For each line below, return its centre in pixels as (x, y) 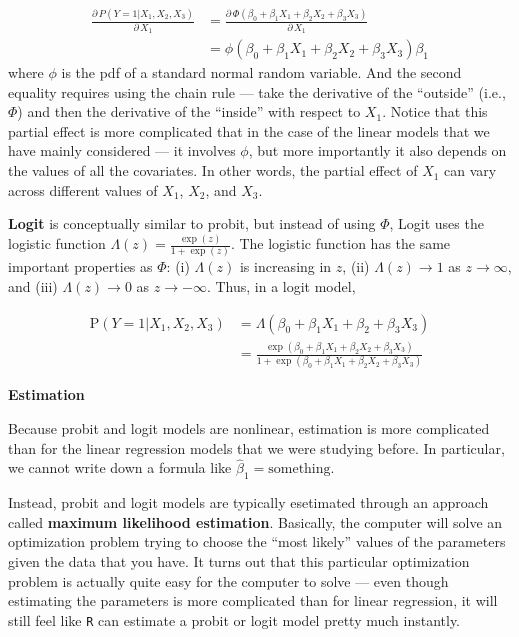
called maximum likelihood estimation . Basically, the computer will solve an (255, 521)
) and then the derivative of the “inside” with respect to (189, 111)
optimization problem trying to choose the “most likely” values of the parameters (257, 541)
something (299, 469)
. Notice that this (435, 111)
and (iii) (33, 286)
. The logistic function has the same (340, 243)
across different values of (83, 189)
